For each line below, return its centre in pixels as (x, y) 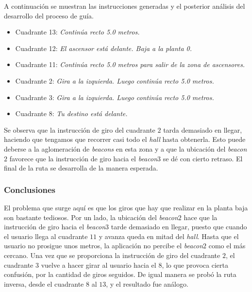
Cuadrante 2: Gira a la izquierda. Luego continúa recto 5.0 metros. (115, 80)
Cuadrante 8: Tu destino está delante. (71, 113)
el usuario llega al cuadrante (46, 236)
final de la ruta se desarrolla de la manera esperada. (81, 168)
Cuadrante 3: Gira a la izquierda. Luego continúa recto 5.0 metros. (115, 97)
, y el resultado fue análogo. (147, 283)
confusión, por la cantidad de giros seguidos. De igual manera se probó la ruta (120, 274)
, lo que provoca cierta (195, 265)
